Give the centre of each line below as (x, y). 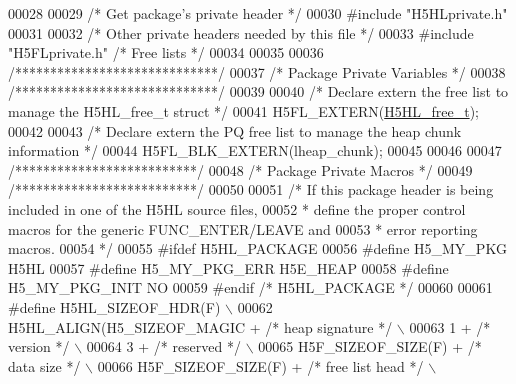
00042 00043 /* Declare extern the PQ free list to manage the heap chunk (235, 130)
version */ (39, 346)
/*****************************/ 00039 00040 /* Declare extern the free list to (258, 91)
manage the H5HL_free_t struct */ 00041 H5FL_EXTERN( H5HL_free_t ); (243, 110)
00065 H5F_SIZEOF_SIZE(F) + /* (370, 346)
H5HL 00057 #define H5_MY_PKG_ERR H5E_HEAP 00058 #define (228, 267)
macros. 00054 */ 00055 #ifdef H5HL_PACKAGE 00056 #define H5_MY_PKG (257, 248)
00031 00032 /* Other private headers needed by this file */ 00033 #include (241, 32)
